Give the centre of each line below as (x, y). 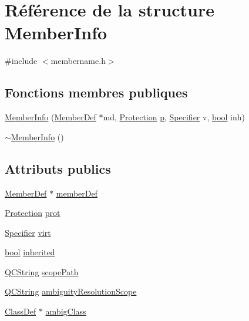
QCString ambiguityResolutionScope (71, 291)
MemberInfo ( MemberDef (51, 117)
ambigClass (66, 311)
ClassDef (21, 311)
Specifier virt (28, 232)
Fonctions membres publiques (96, 92)
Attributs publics (58, 168)
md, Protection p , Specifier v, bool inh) (174, 117)
